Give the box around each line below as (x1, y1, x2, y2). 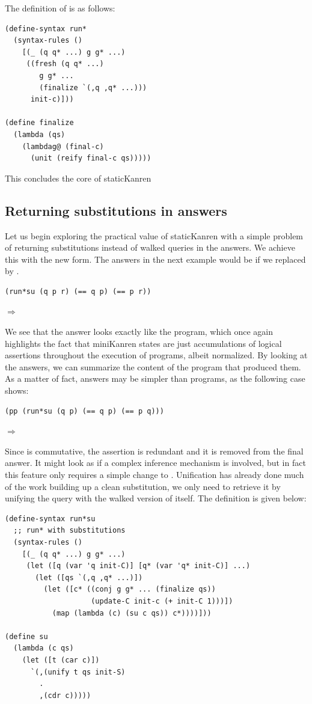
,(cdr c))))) (39, 691, 91, 700)
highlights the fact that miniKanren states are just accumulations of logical (5, 337, 282, 349)
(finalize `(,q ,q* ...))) (39, 83, 147, 92)
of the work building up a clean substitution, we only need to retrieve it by (5, 480, 281, 492)
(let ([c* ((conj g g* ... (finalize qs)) (43, 585, 216, 594)
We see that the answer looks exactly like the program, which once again (5, 325, 273, 338)
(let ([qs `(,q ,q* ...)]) (35, 573, 143, 582)
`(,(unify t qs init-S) (30, 667, 126, 676)
